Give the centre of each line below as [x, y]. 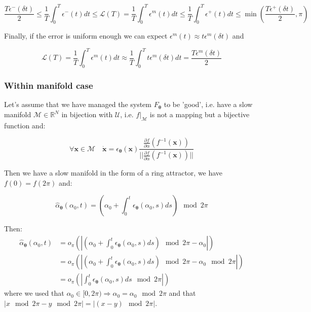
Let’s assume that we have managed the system [78, 104]
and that [182, 293]
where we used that [34, 293]
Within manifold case [49, 85]
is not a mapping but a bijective [200, 114]
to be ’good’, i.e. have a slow [208, 104]
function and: [25, 125]
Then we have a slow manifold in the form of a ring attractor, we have [113, 173]
